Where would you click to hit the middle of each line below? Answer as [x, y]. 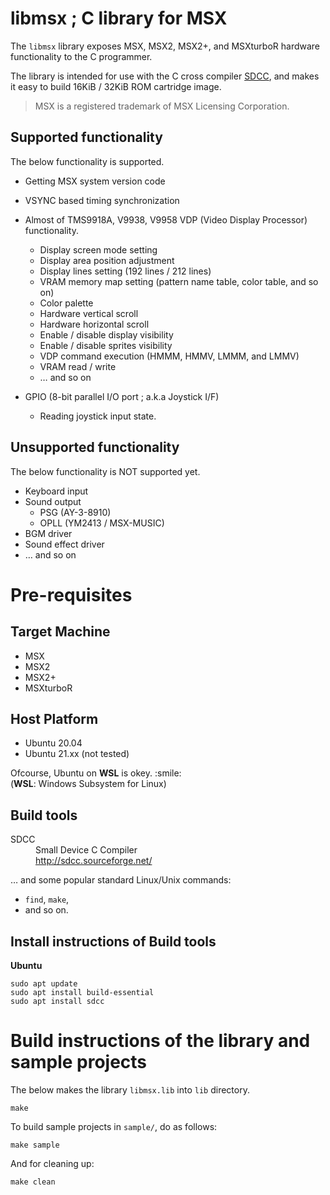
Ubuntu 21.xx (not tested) [77, 754]
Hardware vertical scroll [89, 313]
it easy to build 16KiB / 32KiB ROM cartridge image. [116, 86]
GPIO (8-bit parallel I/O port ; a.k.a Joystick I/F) [122, 396]
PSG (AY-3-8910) [75, 512]
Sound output [53, 501]
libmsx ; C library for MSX [119, 18]
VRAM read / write [78, 366]
